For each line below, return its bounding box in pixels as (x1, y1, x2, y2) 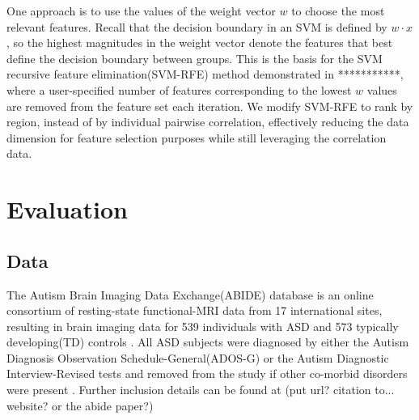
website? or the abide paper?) (6, 397, 154, 414)
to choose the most (291, 2, 385, 19)
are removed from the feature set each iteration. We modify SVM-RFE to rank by (6, 97, 413, 114)
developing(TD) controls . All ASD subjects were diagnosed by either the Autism (6, 333, 409, 350)
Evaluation (6, 193, 128, 226)
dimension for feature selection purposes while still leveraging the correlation (6, 129, 387, 146)
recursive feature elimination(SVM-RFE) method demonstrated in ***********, (6, 66, 404, 83)
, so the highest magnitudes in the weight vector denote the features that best (6, 34, 393, 51)
